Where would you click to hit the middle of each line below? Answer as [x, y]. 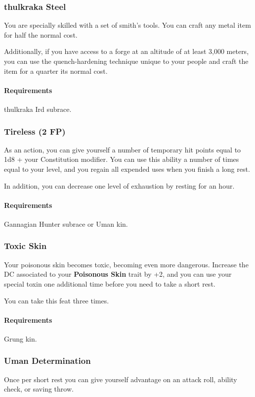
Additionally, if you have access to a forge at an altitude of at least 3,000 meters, [127, 51]
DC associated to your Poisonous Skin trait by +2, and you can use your [118, 274]
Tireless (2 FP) [35, 131]
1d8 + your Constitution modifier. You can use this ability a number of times [122, 159]
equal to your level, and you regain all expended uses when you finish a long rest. [127, 169]
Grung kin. [21, 338]
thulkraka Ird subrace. [38, 109]
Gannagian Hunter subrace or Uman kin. [66, 223]
